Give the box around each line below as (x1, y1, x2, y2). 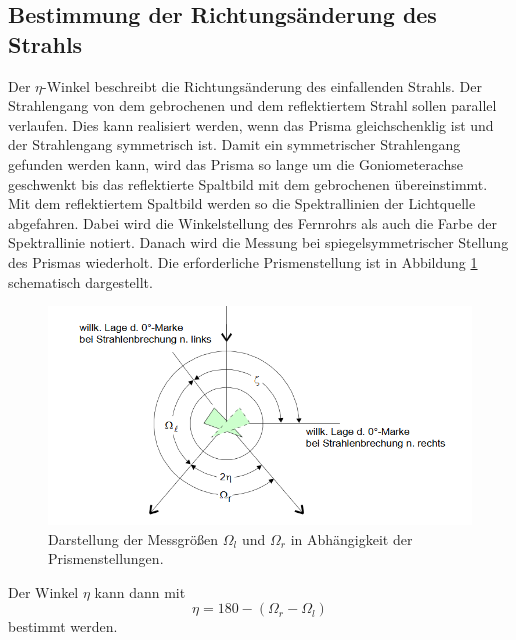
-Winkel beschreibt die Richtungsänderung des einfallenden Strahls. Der (42, 75, 482, 96)
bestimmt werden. (8, 616, 118, 637)
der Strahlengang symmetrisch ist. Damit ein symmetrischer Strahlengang (8, 134, 461, 155)
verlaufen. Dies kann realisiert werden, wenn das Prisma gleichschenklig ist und (8, 114, 494, 135)
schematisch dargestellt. (8, 271, 153, 292)
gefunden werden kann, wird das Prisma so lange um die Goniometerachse (8, 153, 463, 174)
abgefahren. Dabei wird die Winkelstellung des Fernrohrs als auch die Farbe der (8, 212, 497, 233)
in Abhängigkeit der (290, 528, 413, 549)
